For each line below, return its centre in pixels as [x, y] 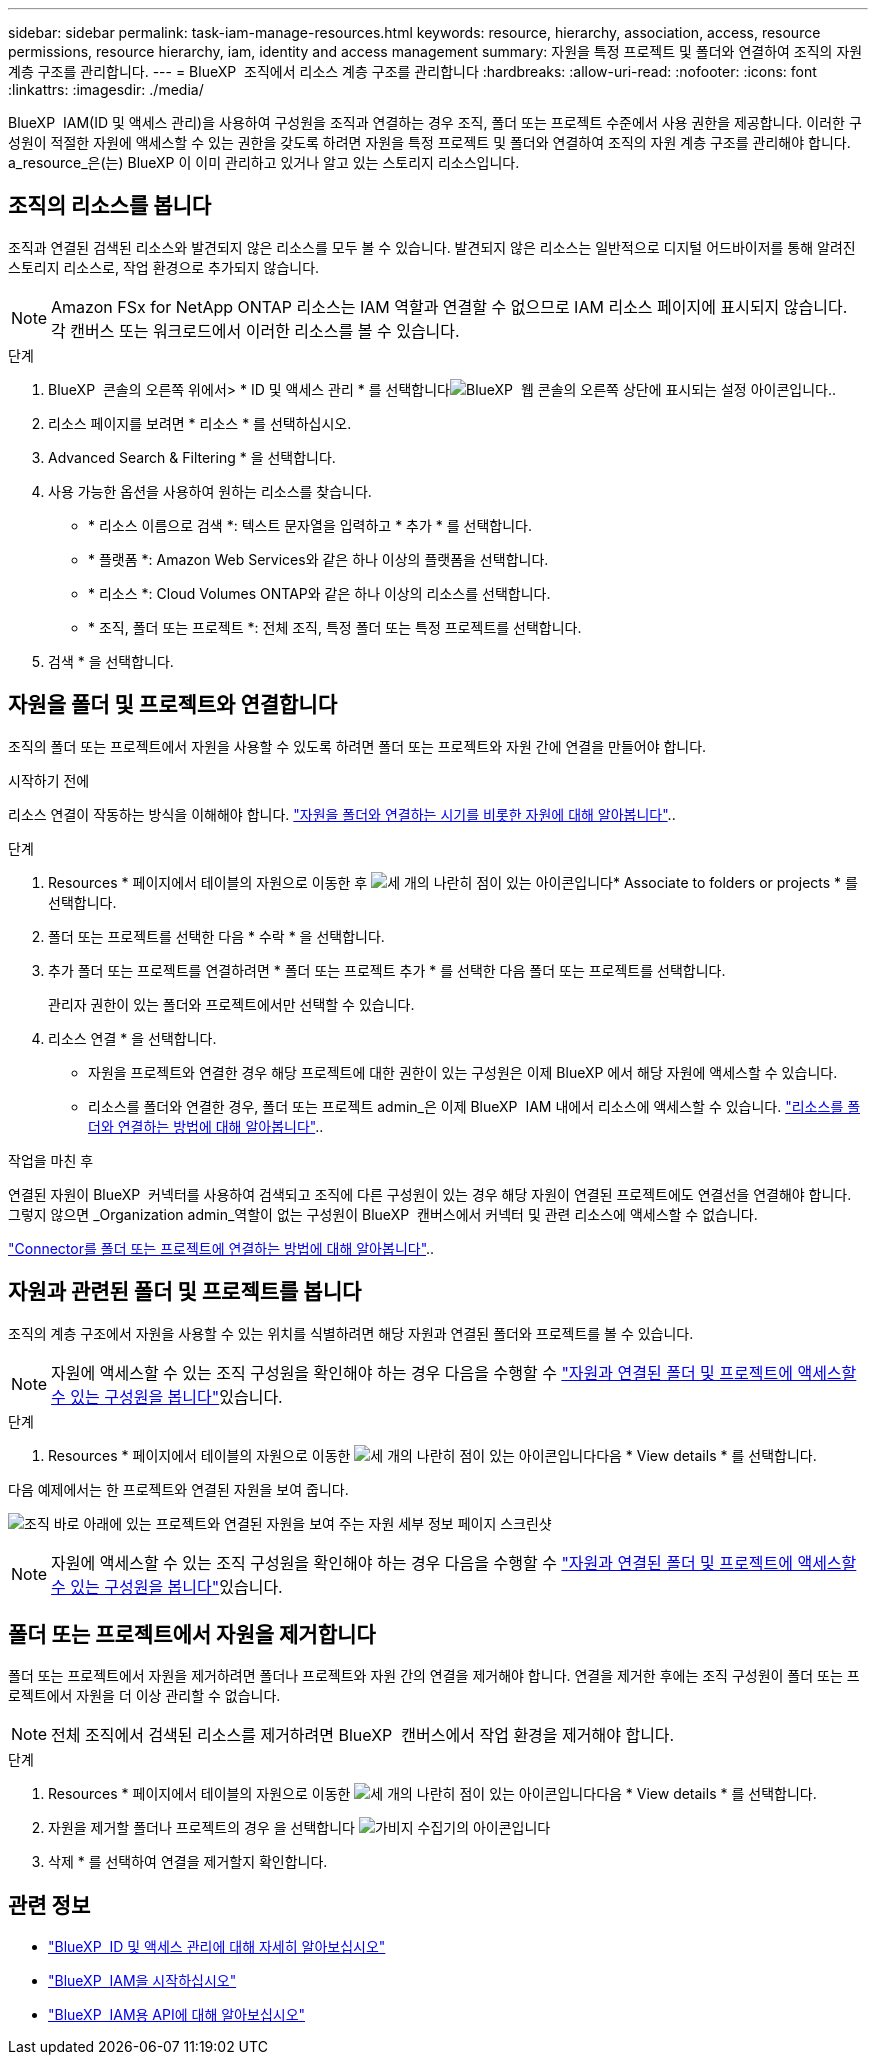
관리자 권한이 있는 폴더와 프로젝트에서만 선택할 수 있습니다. [231, 1004]
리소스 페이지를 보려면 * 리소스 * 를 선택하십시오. [200, 423]
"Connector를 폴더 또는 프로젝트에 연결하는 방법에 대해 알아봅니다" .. [221, 1248]
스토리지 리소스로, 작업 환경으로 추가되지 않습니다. [164, 267]
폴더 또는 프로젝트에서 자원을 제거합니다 [192, 1634]
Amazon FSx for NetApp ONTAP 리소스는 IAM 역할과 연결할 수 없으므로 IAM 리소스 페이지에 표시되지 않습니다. [449, 306]
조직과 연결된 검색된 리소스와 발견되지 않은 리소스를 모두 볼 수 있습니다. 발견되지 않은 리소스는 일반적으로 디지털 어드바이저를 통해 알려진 [432, 247]
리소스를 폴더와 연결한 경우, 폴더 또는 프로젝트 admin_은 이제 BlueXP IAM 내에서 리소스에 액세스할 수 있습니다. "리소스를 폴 [474, 1106]
